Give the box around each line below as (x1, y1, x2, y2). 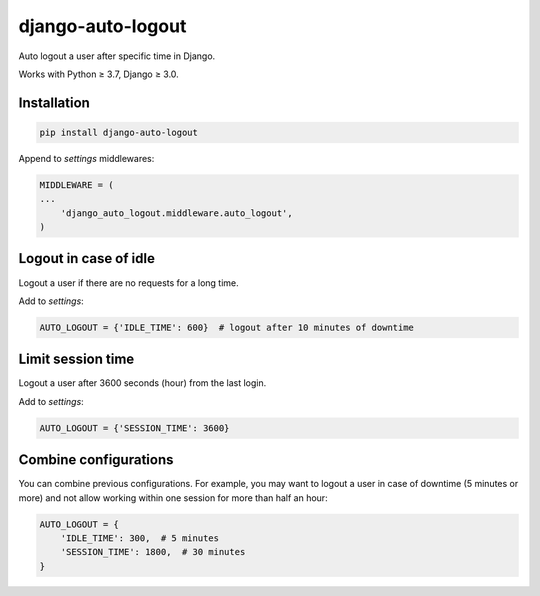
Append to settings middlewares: (18, 152, 155, 164)
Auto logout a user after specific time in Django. (18, 50, 216, 62)
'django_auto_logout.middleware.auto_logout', (60, 207, 294, 219)
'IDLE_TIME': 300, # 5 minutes (60, 533, 220, 544)
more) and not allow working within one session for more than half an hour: (18, 491, 329, 504)
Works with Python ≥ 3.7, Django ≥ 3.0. (18, 68, 179, 80)
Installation (18, 94, 90, 111)
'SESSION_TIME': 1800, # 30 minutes (60, 546, 246, 558)
